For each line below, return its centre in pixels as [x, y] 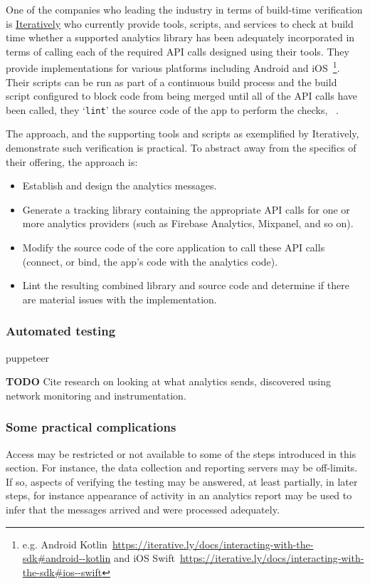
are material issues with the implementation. [120, 299]
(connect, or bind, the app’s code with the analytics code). [150, 261]
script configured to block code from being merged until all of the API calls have [182, 96]
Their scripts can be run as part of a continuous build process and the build [171, 82]
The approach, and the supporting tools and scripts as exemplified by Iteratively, [183, 134]
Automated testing [61, 331]
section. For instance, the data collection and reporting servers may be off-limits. [182, 468]
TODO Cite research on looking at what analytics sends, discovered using [169, 381]
